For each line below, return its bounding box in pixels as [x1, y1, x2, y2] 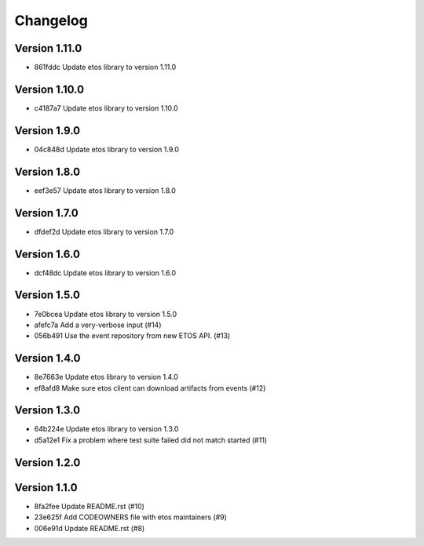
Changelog [14, 12, 88, 29]
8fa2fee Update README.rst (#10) [34, 501, 145, 511]
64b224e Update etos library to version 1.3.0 [34, 424, 179, 434]
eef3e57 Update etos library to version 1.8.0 [34, 185, 177, 195]
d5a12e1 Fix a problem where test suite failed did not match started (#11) [34, 435, 267, 445]
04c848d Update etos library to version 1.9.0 [34, 144, 180, 154]
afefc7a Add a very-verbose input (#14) [34, 320, 162, 329]
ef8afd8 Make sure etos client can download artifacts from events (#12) [34, 383, 266, 392]
